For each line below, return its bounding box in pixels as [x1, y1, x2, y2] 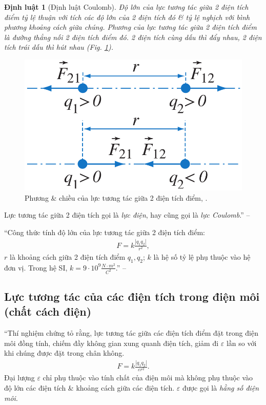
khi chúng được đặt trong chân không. [4, 348, 125, 358]
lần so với [226, 337, 257, 348]
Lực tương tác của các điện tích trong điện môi [4, 288, 260, 304]
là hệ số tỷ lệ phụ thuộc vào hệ [153, 251, 251, 262]
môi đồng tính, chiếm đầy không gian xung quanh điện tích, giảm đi [4, 337, 219, 348]
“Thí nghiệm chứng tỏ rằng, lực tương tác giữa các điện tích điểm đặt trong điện [4, 327, 258, 338]
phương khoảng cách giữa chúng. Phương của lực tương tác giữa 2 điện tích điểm [4, 22, 257, 32]
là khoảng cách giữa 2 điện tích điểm [9, 251, 126, 262]
